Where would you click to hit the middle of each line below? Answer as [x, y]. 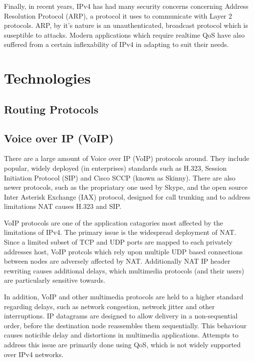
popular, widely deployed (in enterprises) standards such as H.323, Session [115, 168]
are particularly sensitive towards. [55, 280]
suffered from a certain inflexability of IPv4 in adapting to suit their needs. [116, 44]
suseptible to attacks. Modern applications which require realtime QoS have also [124, 34]
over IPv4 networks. [34, 354]
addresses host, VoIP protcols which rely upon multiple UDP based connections [123, 251]
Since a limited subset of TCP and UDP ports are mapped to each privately [118, 242]
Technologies [47, 78]
